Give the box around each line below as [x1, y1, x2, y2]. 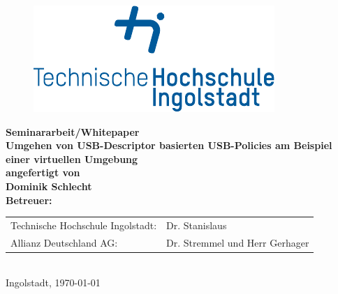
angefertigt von [6, 165, 80, 180]
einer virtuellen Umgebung [6, 151, 138, 166]
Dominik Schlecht [6, 178, 92, 193]
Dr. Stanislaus [166, 217, 227, 232]
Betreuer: [6, 192, 52, 207]
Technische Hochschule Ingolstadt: [10, 217, 157, 232]
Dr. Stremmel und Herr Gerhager [166, 235, 309, 249]
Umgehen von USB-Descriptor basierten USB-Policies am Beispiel [6, 138, 332, 153]
